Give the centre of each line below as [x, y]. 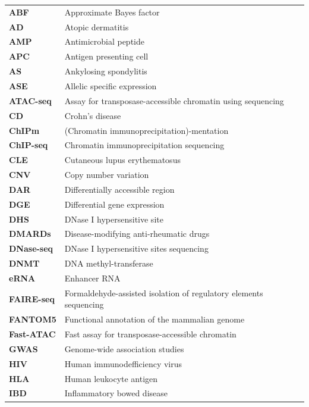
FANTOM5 [33, 319]
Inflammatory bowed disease [116, 393]
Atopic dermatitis [97, 26]
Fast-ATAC [32, 334]
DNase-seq [31, 248]
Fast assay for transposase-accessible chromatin [150, 334]
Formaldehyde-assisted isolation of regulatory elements [164, 292]
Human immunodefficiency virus [123, 363]
